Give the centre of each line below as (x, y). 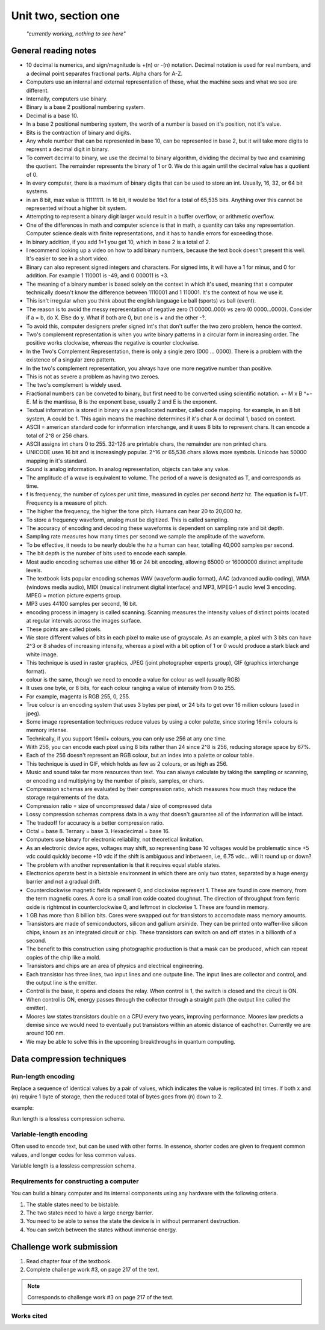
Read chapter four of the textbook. (69, 1261)
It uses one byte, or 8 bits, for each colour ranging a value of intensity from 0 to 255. (131, 688)
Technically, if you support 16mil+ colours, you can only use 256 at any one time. (126, 738)
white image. (42, 654)
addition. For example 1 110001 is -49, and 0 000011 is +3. (97, 276)
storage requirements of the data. (68, 798)
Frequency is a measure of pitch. (67, 503)
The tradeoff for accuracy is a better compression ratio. (95, 823)
